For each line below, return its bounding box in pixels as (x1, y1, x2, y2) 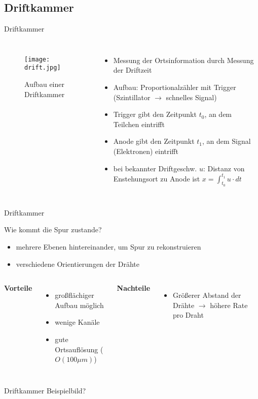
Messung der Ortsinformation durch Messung (113, 54, 254, 65)
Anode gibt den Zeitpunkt (113, 136, 195, 146)
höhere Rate (210, 299, 248, 310)
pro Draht (172, 310, 204, 320)
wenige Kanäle (55, 317, 100, 327)
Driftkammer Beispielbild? (4, 385, 86, 395)
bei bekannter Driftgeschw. (113, 163, 197, 173)
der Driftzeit (113, 65, 152, 75)
